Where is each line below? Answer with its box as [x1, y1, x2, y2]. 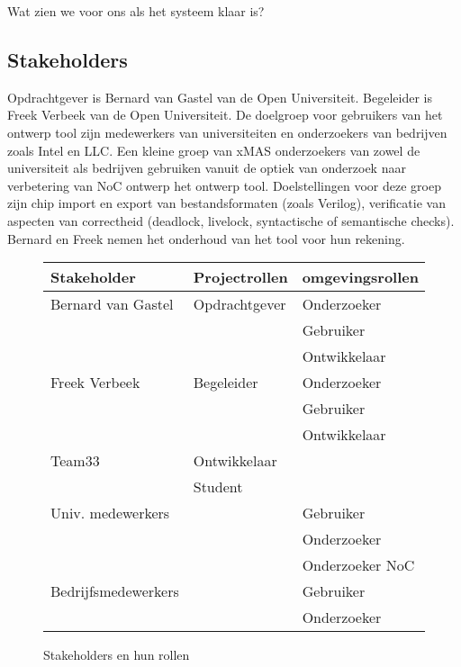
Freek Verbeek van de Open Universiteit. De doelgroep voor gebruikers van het [7, 105, 443, 124]
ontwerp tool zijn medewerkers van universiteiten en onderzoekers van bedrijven [7, 122, 447, 141]
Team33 [50, 450, 100, 472]
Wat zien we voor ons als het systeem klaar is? [7, 2, 265, 20]
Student [193, 476, 243, 498]
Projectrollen [193, 266, 288, 288]
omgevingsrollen [302, 266, 419, 288]
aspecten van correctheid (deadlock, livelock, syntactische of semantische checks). [7, 211, 455, 230]
